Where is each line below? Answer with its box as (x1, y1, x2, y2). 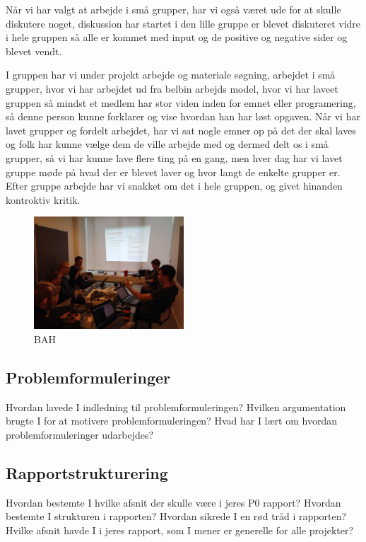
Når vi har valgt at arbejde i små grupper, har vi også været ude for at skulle (6, 2, 341, 16)
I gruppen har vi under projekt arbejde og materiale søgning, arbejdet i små (6, 67, 336, 82)
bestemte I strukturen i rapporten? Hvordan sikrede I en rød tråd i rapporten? (6, 509, 347, 524)
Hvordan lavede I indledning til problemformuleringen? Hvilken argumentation (6, 399, 346, 414)
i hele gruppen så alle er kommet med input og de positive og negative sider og (6, 30, 348, 45)
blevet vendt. (6, 43, 62, 58)
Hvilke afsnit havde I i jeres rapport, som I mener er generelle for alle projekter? (6, 522, 354, 537)
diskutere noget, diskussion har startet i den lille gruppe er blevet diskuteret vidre (6, 16, 361, 30)
